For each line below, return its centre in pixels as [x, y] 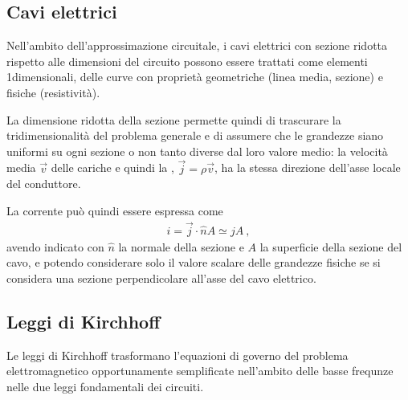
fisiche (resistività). [53, 92]
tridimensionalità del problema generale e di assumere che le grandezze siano [195, 135]
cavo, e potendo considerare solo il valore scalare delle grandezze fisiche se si [194, 262]
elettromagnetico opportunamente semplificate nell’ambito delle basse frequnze [200, 371]
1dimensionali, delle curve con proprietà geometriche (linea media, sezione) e [195, 77]
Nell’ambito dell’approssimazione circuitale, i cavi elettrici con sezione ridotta [197, 45]
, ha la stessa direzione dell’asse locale [308, 167]
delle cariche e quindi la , [112, 167]
